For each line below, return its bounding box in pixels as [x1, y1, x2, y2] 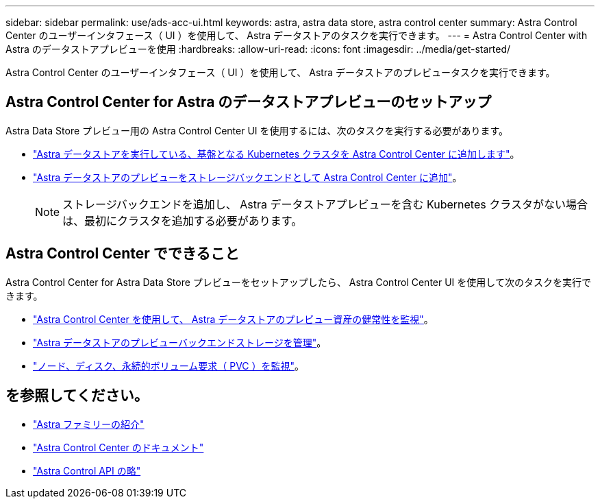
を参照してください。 [5, 387, 149, 405]
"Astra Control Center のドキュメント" [33, 441, 204, 453]
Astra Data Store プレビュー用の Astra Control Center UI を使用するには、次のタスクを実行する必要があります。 [5, 124, 509, 136]
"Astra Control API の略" [33, 464, 141, 477]
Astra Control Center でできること [5, 245, 240, 263]
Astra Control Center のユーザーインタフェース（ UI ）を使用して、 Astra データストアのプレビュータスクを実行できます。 [5, 67, 555, 78]
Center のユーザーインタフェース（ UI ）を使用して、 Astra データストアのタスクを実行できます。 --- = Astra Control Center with [5, 29, 588, 41]
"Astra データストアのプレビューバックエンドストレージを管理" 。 [33, 336, 327, 348]
